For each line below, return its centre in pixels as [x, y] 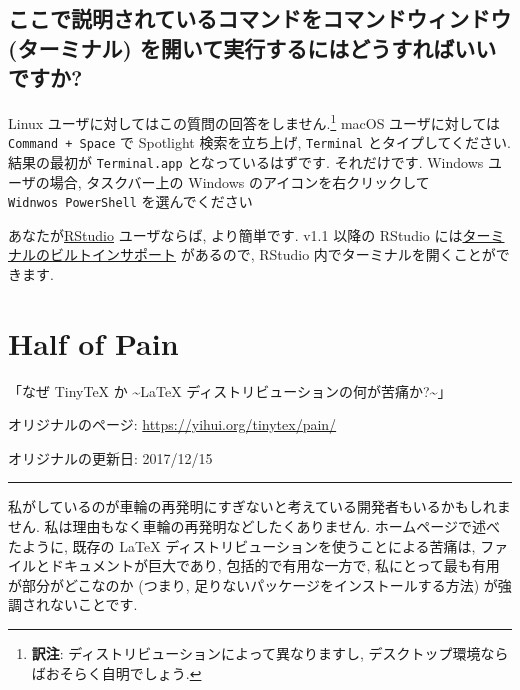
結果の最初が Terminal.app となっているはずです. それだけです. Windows [246, 161]
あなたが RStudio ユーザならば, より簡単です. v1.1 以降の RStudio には [235, 234]
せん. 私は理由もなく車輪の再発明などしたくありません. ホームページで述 [247, 526]
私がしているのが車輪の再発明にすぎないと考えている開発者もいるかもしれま [259, 506]
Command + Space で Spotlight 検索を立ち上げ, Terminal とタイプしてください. [259, 142]
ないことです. [93, 604]
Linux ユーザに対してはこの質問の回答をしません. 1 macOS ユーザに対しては [254, 121]
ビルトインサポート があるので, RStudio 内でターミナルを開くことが [272, 254]
